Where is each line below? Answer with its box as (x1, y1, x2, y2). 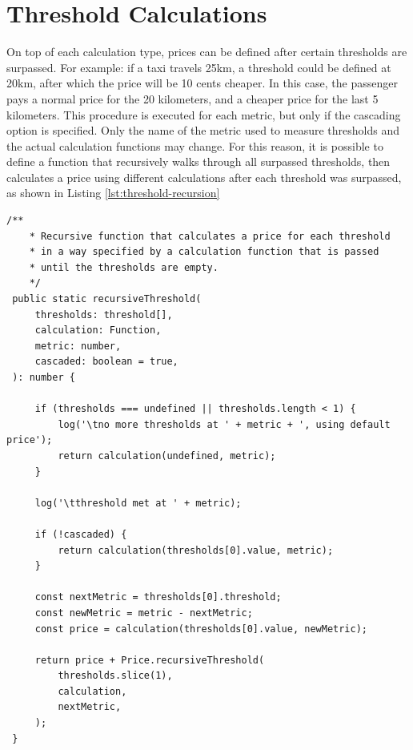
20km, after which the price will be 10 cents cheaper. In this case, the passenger (6, 75, 398, 91)
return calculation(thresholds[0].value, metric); (58, 544, 334, 556)
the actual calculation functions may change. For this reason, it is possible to (6, 137, 383, 154)
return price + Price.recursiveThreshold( (34, 654, 265, 666)
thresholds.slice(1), (58, 670, 173, 682)
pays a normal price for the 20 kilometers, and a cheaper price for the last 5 (6, 90, 379, 107)
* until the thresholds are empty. (29, 261, 219, 273)
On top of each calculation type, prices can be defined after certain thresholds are (6, 43, 407, 60)
